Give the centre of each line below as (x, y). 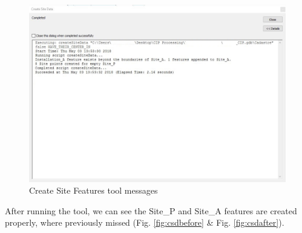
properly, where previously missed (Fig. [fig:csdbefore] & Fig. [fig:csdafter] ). (145, 222)
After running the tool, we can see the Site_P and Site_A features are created (151, 210)
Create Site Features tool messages (94, 190)
